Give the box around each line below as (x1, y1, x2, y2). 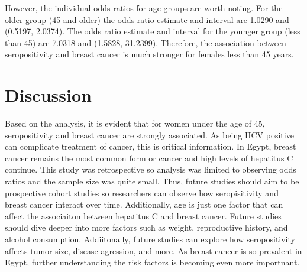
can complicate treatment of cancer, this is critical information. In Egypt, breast (5, 140, 296, 153)
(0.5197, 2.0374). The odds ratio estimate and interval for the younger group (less (5, 25, 300, 37)
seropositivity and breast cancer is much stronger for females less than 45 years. (5, 48, 294, 60)
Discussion (5, 83, 92, 107)
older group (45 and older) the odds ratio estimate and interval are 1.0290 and (5, 13, 289, 25)
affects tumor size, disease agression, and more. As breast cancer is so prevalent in (5, 244, 302, 257)
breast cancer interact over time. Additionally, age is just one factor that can (5, 198, 283, 211)
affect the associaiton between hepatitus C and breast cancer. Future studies (5, 209, 282, 222)
